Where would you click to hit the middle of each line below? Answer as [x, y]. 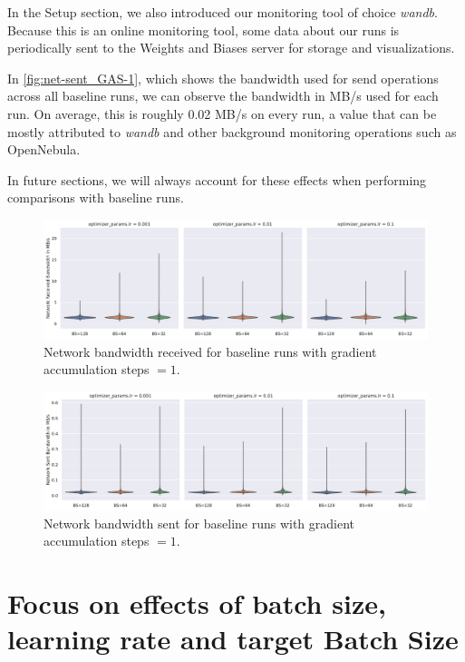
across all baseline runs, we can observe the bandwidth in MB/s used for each [223, 96]
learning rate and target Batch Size [233, 639]
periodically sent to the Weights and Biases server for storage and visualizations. [231, 48]
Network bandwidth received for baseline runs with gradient [210, 351]
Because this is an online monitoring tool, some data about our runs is [203, 30]
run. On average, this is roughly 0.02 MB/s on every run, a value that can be [222, 113]
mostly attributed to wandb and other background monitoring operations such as [232, 131]
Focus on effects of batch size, [197, 603]
